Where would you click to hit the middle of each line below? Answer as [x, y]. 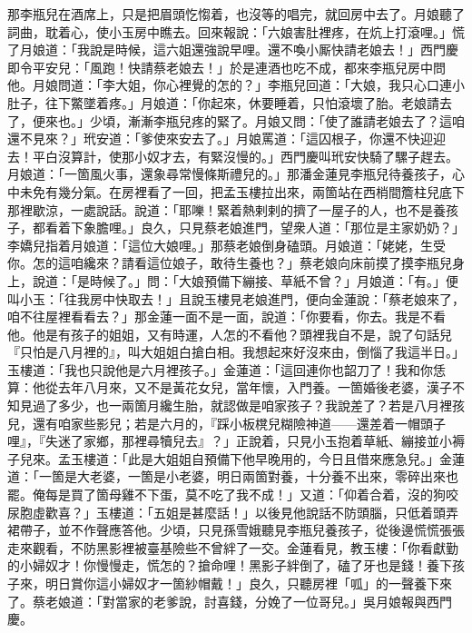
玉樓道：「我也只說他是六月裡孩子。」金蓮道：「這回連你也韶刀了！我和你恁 [226, 369]
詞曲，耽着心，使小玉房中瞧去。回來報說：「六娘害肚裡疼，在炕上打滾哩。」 [230, 31]
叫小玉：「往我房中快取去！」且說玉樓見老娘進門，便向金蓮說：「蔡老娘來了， [236, 298]
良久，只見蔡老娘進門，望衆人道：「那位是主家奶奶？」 [302, 227]
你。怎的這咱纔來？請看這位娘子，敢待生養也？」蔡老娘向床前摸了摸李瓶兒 [230, 263]
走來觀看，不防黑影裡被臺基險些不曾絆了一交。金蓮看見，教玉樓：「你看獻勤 [233, 547]
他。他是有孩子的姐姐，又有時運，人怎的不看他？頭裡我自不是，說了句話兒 [230, 334]
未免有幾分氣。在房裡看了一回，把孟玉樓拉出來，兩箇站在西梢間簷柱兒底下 [242, 191]
